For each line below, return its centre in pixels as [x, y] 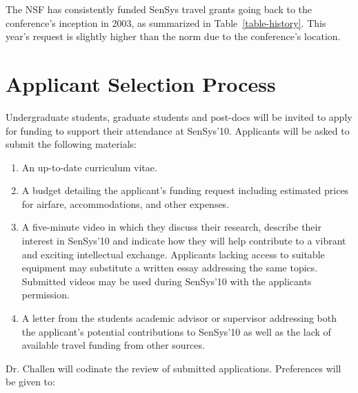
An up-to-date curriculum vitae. [89, 167]
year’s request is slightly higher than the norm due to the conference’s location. [173, 36]
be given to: [30, 382]
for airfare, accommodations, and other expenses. [126, 203]
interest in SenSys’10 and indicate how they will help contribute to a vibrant [184, 241]
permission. [46, 295]
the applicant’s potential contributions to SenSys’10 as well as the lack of [176, 331]
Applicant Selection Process [141, 83]
